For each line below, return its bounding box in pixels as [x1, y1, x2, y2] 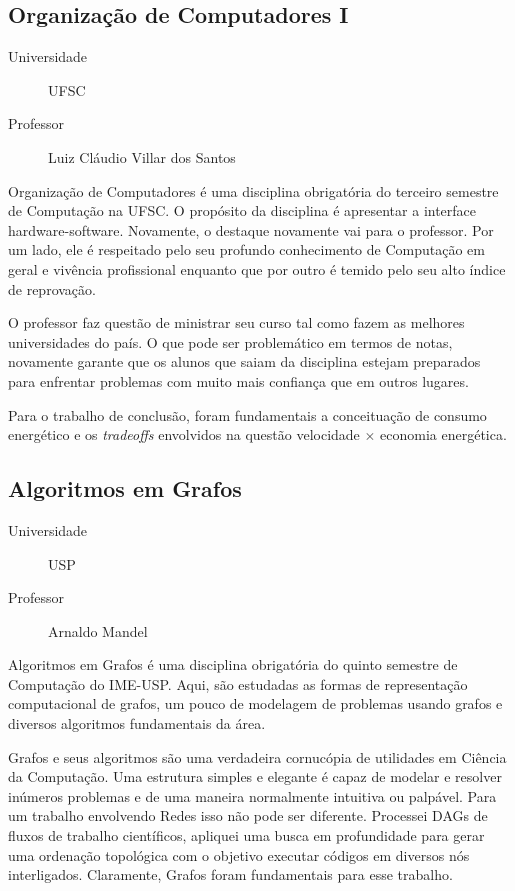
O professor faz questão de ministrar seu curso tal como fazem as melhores [8, 312, 465, 333]
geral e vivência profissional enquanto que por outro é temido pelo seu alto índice [8, 258, 506, 279]
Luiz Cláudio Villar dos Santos [48, 146, 236, 167]
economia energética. [380, 424, 507, 445]
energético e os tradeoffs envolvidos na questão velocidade [8, 424, 360, 445]
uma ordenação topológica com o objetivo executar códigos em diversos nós [8, 844, 470, 865]
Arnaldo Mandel [48, 620, 148, 641]
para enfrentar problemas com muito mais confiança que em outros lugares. [8, 370, 469, 391]
